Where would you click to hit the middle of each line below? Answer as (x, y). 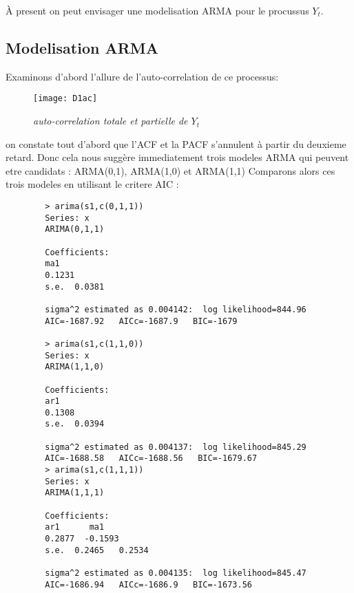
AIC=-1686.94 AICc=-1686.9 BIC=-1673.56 (148, 584)
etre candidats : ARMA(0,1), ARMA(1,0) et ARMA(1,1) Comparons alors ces (170, 170)
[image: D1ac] (65, 99)
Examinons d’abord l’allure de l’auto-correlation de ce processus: (142, 76)
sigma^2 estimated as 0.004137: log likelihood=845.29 (176, 447)
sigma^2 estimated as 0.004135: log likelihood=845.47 (176, 573)
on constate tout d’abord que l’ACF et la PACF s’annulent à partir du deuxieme (176, 143)
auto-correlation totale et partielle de (111, 121)
